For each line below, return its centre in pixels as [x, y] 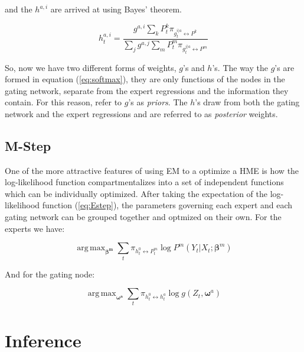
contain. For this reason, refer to [63, 102]
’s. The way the [240, 67]
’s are [285, 67]
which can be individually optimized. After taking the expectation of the [136, 193]
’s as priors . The [158, 102]
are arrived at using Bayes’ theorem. [116, 9]
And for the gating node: [50, 274]
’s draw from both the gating [247, 102]
